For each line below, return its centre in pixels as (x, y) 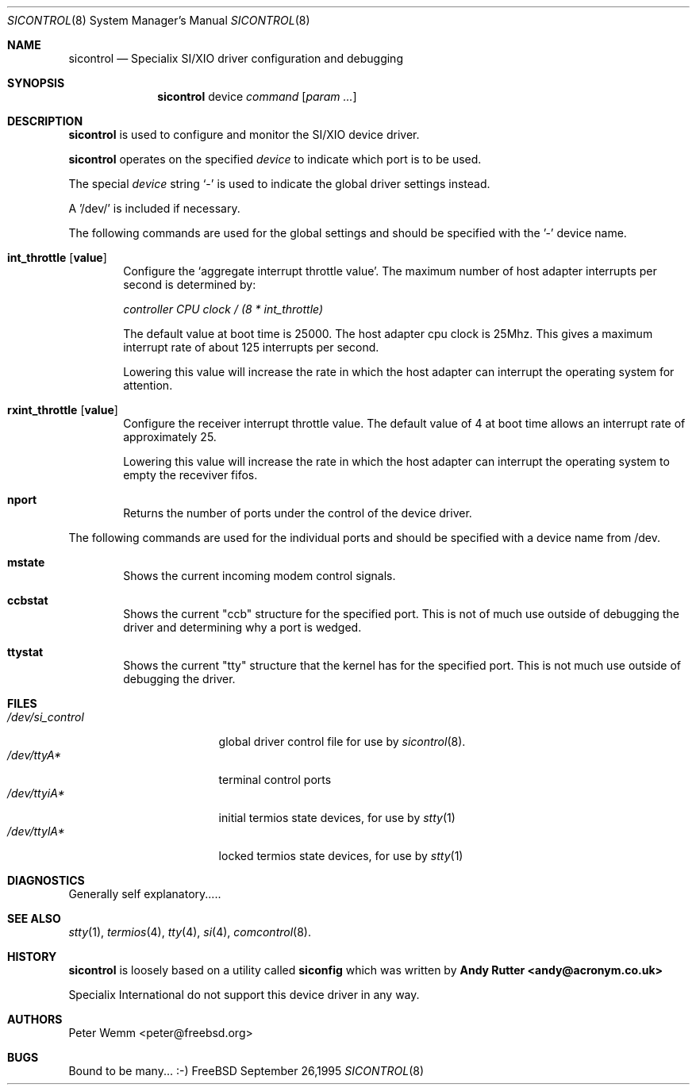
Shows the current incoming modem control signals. (260, 576)
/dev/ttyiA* (36, 793)
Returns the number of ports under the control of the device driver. (298, 513)
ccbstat (28, 600)
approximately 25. (170, 437)
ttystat (25, 652)
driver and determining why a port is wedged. (242, 627)
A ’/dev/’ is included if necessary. (154, 208)
